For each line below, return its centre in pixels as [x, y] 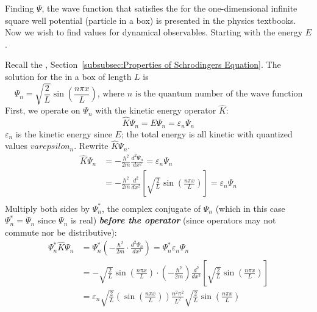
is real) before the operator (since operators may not [173, 220]
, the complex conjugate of [151, 208]
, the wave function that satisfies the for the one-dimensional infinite [169, 8]
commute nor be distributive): [61, 232]
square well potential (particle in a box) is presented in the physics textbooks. [151, 20]
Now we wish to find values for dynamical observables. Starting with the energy [154, 32]
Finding [20, 8]
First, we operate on [43, 110]
